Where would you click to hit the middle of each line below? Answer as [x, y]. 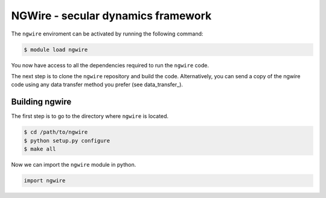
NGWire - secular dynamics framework [111, 16]
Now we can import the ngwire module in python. [74, 164]
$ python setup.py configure [67, 141]
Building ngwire [41, 102]
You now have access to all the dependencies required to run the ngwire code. [110, 65]
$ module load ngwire [56, 49]
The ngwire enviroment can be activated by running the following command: [107, 34]
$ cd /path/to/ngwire [56, 132]
